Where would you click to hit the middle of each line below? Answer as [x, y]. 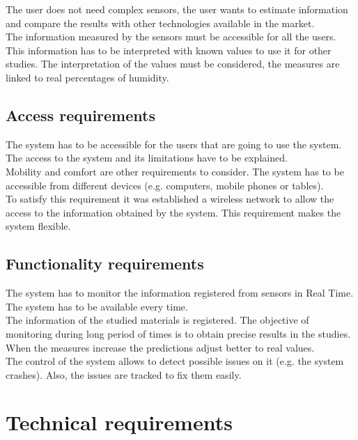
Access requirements [80, 115]
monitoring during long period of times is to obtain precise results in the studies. [178, 333]
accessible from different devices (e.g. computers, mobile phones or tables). [165, 185]
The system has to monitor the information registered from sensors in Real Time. [180, 293]
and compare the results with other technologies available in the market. [160, 23]
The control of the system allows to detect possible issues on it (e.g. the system [175, 361]
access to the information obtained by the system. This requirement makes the [173, 212]
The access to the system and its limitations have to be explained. [147, 158]
